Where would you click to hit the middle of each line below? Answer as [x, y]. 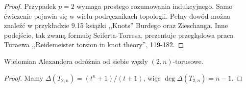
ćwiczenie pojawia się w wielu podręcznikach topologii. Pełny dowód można [117, 15]
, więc [152, 77]
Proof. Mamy [24, 77]
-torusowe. [188, 61]
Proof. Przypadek [30, 6]
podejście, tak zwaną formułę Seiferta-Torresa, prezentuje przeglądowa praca [119, 35]
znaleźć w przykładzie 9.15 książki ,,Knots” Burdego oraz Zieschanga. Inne [116, 25]
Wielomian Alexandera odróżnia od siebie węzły [76, 61]
